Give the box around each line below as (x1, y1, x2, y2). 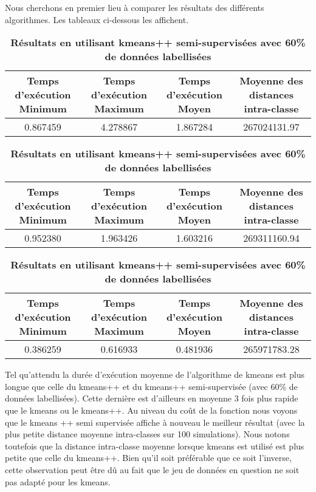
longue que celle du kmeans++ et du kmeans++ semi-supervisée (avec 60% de (5, 380, 298, 392)
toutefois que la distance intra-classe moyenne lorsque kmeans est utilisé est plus (5, 439, 304, 452)
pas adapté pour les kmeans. (5, 475, 111, 488)
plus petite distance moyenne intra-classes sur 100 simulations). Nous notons (5, 428, 290, 440)
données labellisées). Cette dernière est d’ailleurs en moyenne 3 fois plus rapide (5, 392, 298, 405)
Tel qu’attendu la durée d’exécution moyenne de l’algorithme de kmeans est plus (5, 368, 305, 381)
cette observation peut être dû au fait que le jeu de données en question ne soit (5, 463, 300, 476)
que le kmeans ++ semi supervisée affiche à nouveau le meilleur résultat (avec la (5, 415, 305, 428)
